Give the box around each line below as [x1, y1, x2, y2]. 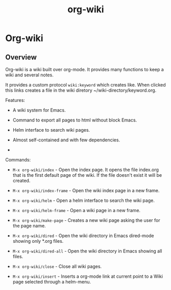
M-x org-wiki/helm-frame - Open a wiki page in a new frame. [12, 208, 141, 213]
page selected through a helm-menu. [12, 279, 91, 285]
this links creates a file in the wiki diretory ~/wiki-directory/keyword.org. [5, 87, 157, 93]
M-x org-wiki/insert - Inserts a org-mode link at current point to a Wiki [12, 273, 163, 279]
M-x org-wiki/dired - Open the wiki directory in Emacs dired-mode [12, 233, 154, 239]
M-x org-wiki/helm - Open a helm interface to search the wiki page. [12, 197, 155, 203]
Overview [5, 53, 37, 61]
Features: [5, 97, 26, 103]
